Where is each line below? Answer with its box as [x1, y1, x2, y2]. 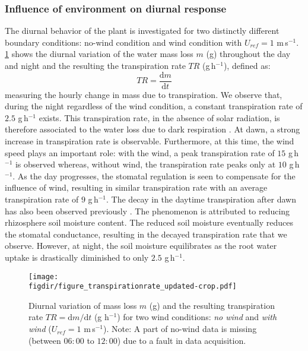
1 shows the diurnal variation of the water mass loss [5, 48, 193, 60]
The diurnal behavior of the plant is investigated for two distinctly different [5, 24, 280, 37]
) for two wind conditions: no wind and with [117, 311, 277, 323]
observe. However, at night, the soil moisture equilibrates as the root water [5, 239, 277, 252]
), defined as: [223, 59, 271, 71]
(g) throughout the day [206, 48, 291, 60]
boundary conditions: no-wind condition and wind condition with [5, 36, 242, 48]
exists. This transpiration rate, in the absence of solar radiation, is [39, 111, 280, 124]
